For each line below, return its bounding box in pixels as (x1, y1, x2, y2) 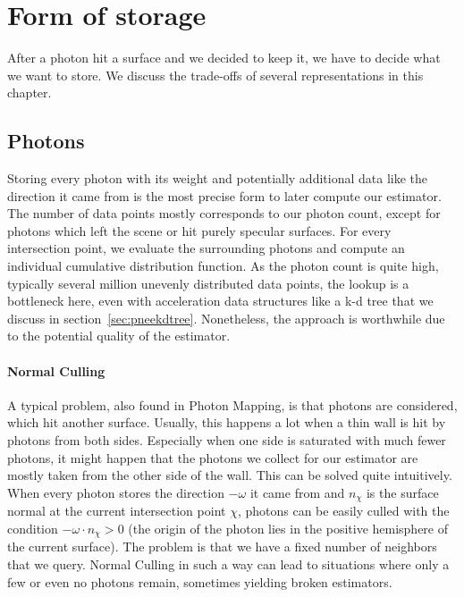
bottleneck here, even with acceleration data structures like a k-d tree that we (7, 291, 434, 310)
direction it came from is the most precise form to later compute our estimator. (7, 186, 442, 205)
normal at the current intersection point (7, 501, 226, 520)
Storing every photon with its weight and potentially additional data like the (7, 169, 427, 188)
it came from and (249, 483, 345, 501)
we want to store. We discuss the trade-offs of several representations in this (7, 65, 424, 84)
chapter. (7, 83, 52, 102)
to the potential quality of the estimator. (7, 326, 231, 345)
